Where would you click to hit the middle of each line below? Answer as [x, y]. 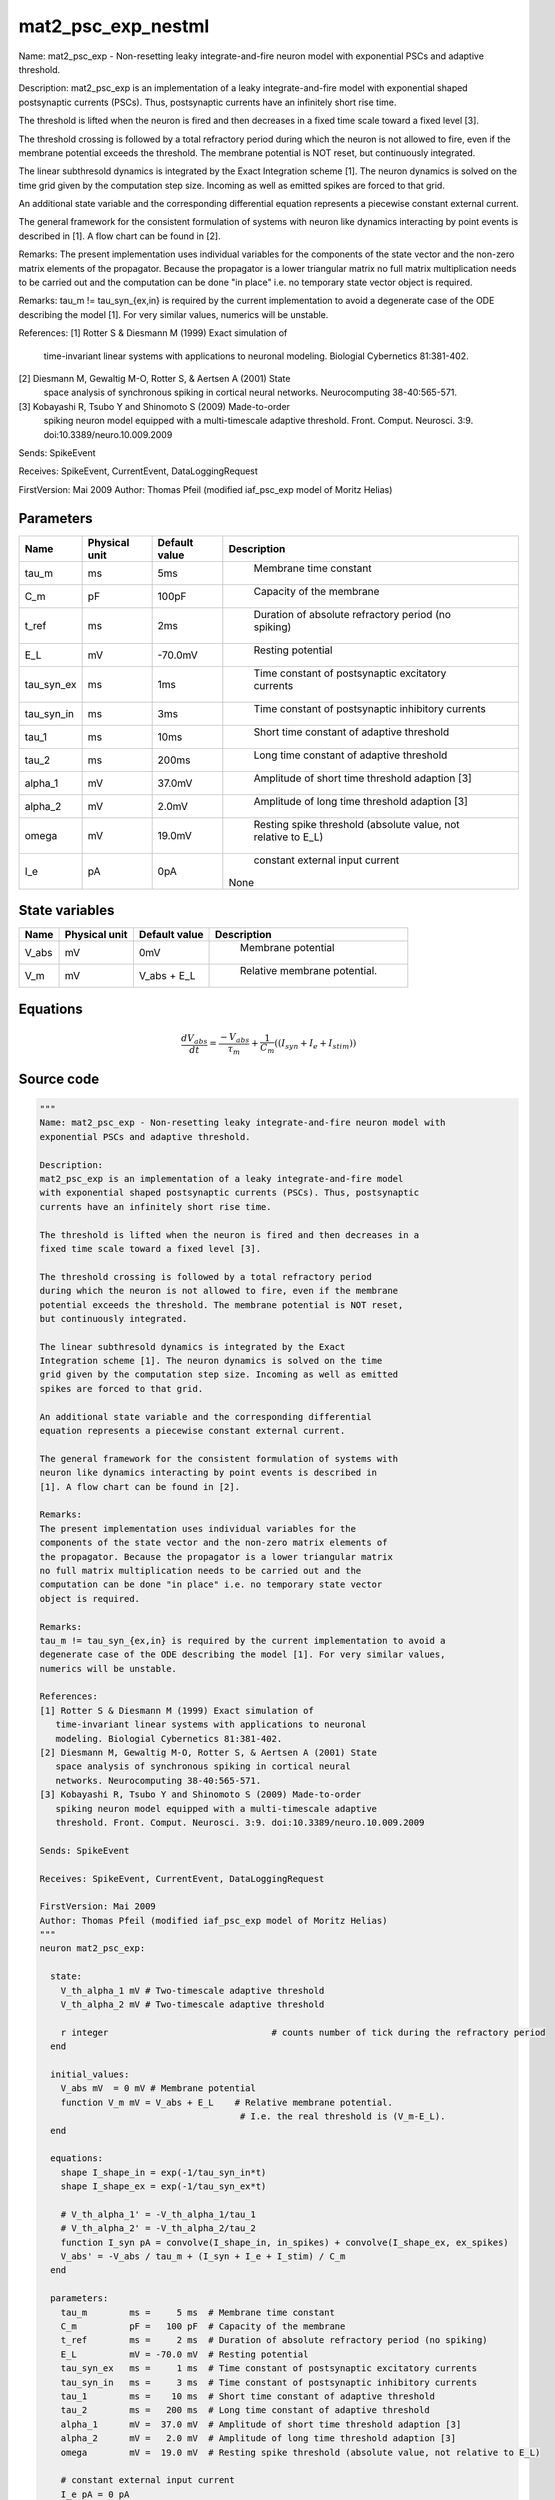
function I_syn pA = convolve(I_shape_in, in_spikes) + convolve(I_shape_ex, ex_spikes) [284, 2242]
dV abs [195, 1039]
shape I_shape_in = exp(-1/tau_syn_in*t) [163, 2172]
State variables [66, 910]
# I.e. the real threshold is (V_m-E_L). [342, 2116]
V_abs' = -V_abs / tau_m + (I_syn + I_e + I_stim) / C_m [203, 2256]
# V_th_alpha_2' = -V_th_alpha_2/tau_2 [158, 2228]
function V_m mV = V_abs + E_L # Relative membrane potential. [227, 2102]
